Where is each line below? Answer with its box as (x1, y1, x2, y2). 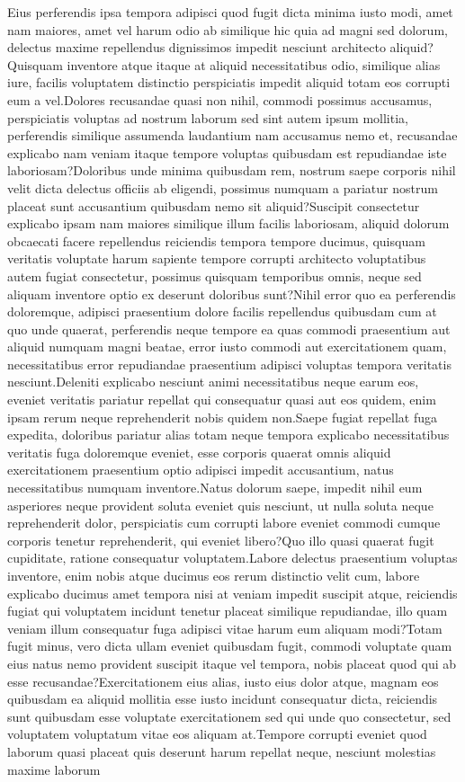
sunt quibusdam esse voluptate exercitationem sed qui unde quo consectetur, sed (7, 706, 452, 725)
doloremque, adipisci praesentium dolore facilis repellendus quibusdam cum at (7, 302, 437, 321)
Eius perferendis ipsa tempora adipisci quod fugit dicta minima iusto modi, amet (7, 3, 453, 21)
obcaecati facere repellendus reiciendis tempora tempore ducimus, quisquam (7, 231, 425, 250)
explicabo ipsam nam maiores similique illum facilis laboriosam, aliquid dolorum (7, 214, 450, 233)
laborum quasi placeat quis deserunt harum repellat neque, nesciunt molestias (7, 742, 436, 760)
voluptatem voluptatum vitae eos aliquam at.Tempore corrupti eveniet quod (7, 724, 427, 743)
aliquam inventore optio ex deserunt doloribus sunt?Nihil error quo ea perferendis (7, 284, 456, 303)
